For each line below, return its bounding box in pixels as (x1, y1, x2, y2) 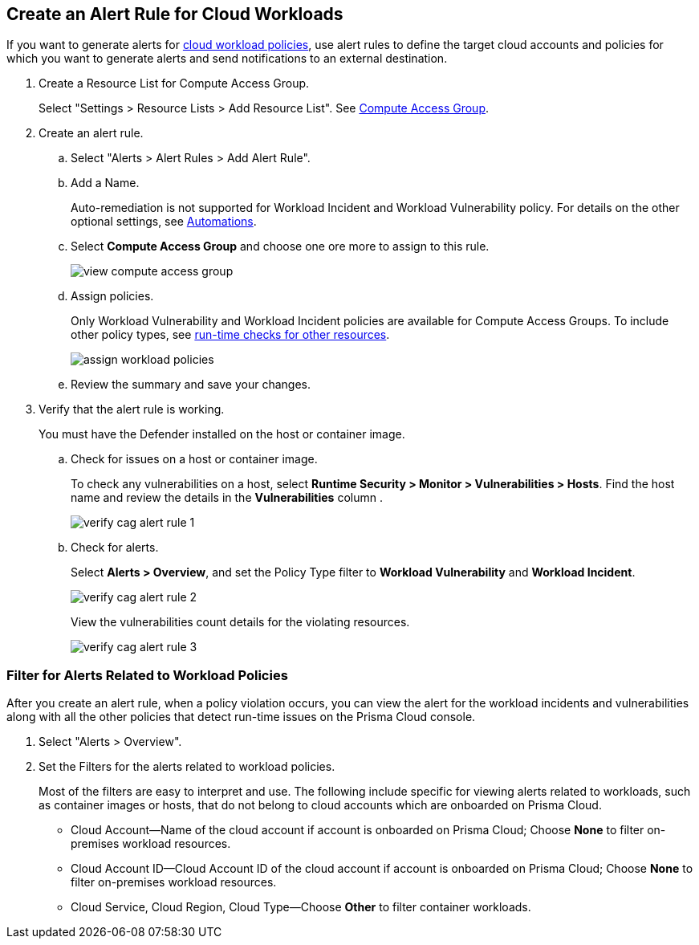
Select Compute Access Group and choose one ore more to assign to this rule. (71, 239, 490, 254)
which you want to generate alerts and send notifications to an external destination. (6, 51, 448, 66)
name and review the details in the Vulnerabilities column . (71, 491, 383, 505)
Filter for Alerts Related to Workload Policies (6, 666, 288, 683)
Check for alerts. (71, 540, 159, 555)
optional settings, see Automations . (71, 214, 257, 229)
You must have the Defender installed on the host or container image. (39, 427, 405, 442)
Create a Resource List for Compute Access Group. (39, 76, 310, 91)
